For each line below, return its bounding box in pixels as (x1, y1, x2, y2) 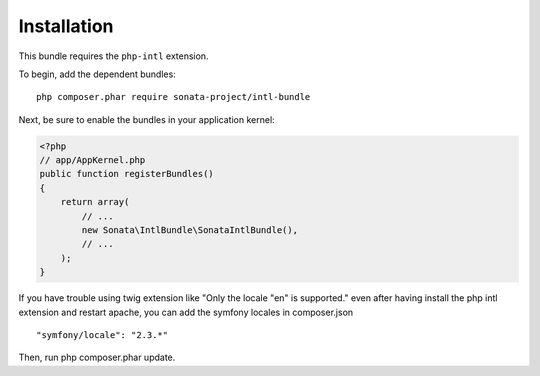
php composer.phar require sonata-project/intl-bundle (36, 91, 311, 103)
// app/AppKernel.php (39, 155, 146, 166)
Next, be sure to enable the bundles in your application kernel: (18, 113, 275, 125)
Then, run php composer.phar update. (18, 351, 176, 364)
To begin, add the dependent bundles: (18, 68, 177, 80)
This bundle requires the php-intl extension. (18, 50, 209, 62)
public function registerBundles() (39, 168, 214, 180)
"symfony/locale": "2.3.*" (36, 329, 169, 340)
